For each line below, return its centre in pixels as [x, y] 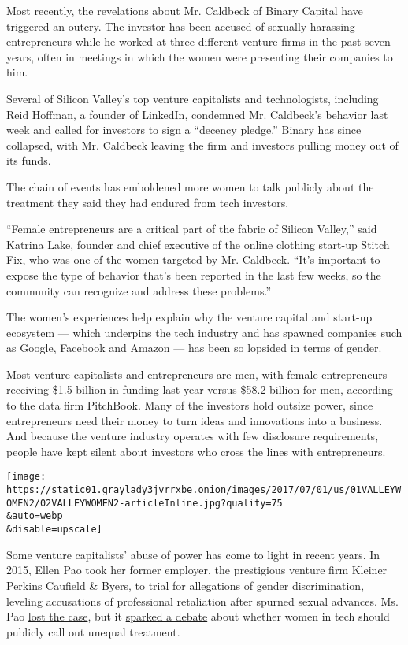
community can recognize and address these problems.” [139, 290]
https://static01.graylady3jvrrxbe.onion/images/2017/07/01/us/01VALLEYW [204, 490]
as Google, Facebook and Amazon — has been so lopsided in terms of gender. [194, 348]
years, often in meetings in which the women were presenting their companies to [200, 56]
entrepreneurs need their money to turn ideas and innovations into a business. [195, 420]
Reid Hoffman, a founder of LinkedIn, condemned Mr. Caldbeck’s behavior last [197, 114]
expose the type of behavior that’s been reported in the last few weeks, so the [194, 274]
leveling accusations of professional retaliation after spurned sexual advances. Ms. [202, 601]
